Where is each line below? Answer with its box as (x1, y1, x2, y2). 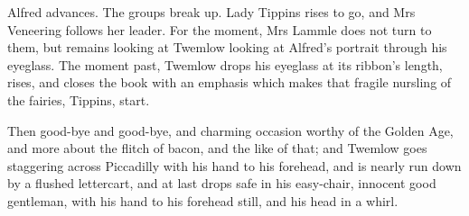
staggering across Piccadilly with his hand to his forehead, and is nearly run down (7, 156, 462, 175)
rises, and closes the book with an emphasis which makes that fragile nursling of (7, 73, 452, 92)
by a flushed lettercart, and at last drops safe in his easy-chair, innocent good (7, 174, 436, 193)
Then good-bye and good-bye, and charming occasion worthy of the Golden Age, (7, 121, 454, 139)
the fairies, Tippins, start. (7, 90, 150, 109)
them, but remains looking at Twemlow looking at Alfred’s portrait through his (7, 38, 447, 57)
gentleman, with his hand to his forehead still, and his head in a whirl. (7, 191, 399, 210)
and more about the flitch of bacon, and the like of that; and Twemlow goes (7, 139, 427, 157)
